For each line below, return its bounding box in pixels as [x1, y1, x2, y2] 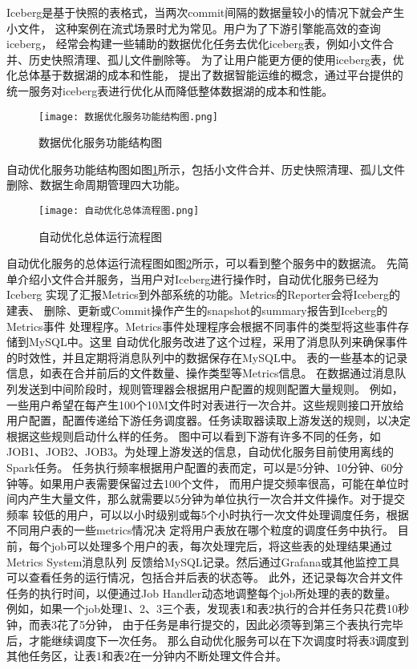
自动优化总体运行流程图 [38, 228, 162, 244]
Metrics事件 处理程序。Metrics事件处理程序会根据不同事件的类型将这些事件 [6, 317, 398, 334]
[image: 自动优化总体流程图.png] [38, 205, 200, 216]
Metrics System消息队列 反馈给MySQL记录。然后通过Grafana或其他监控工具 [6, 553, 400, 570]
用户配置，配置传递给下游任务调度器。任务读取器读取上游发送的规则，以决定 [6, 412, 411, 429]
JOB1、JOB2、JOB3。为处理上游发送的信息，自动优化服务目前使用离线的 [6, 443, 394, 460]
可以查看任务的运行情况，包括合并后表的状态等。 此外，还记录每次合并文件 [6, 569, 403, 586]
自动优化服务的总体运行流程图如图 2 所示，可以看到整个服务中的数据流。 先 [6, 255, 398, 272]
